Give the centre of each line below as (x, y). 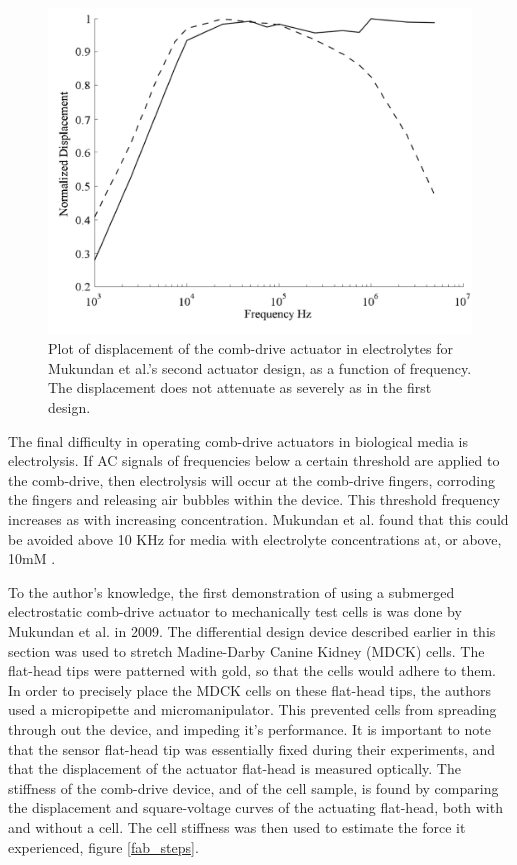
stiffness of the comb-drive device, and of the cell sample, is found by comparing (253, 787)
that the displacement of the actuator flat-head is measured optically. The (234, 768)
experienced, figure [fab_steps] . (103, 846)
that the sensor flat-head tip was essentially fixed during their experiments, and (252, 748)
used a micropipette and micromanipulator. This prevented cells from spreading (252, 709)
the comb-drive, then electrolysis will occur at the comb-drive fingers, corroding (251, 479)
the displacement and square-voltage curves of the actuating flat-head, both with (255, 807)
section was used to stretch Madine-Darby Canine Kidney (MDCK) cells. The (246, 650)
